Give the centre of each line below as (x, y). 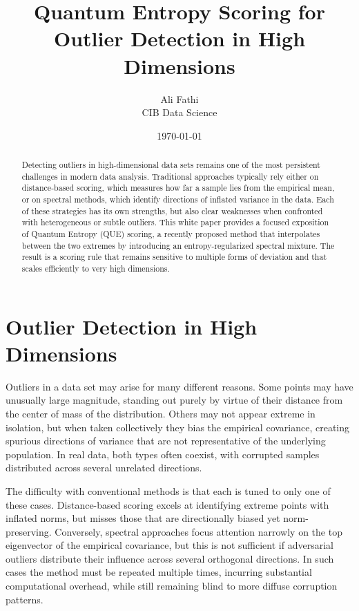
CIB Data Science (179, 112)
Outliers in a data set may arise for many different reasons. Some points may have (179, 386)
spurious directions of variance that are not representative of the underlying (166, 441)
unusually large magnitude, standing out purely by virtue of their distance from (174, 400)
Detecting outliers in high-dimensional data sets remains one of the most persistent (171, 165)
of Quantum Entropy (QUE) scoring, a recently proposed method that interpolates (171, 234)
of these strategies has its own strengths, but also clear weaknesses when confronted (172, 210)
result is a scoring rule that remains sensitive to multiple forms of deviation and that (174, 257)
